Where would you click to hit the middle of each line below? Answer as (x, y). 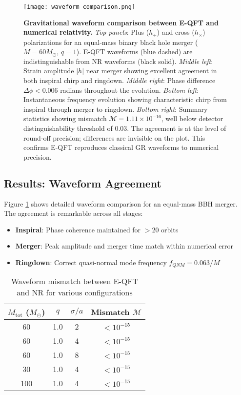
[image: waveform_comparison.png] (80, 7)
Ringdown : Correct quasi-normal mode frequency (91, 262)
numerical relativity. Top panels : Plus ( (86, 32)
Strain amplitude (49, 71)
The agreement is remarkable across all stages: (73, 213)
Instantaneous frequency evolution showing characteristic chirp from (125, 99)
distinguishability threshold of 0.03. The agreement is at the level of (125, 128)
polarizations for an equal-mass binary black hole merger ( (111, 42)
